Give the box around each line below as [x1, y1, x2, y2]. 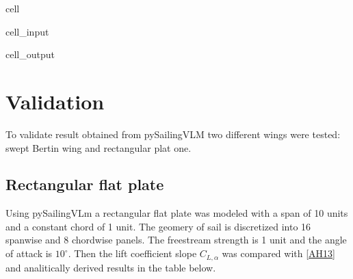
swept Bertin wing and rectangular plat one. [5, 140, 192, 155]
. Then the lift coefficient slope [68, 246, 197, 261]
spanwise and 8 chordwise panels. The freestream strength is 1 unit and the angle [5, 232, 347, 247]
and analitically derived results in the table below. [5, 260, 216, 274]
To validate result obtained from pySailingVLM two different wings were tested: [5, 127, 341, 141]
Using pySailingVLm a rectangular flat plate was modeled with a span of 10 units [5, 206, 348, 220]
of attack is [5, 246, 53, 261]
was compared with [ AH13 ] [222, 246, 336, 261]
